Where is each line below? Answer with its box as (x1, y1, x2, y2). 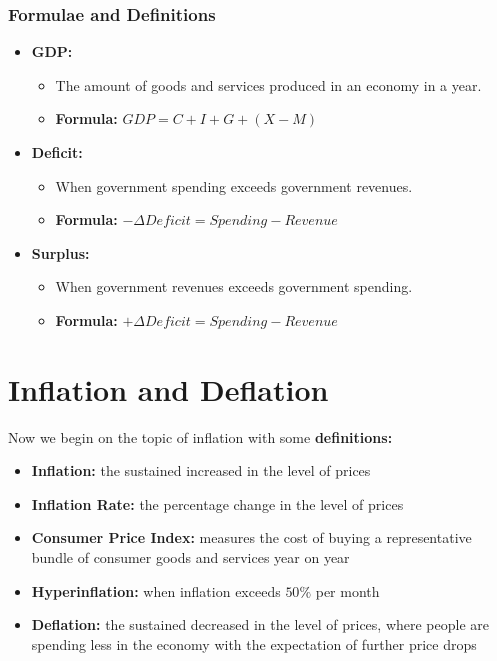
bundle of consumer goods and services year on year (31, 547, 350, 568)
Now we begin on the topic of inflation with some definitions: (8, 426, 393, 447)
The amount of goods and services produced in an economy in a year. (55, 74, 482, 95)
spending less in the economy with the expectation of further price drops (31, 633, 477, 654)
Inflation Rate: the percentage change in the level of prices (31, 493, 404, 514)
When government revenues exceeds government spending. (55, 276, 413, 297)
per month (315, 580, 380, 601)
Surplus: (31, 242, 90, 263)
